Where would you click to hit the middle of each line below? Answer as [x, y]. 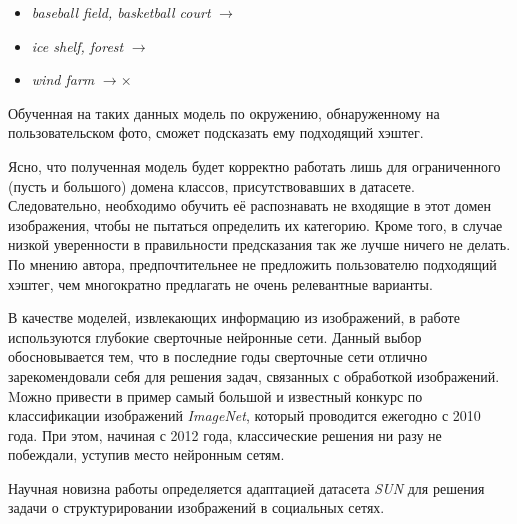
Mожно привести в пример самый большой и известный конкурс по [215, 395]
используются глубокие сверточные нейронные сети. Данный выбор [215, 336]
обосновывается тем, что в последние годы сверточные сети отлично [218, 356]
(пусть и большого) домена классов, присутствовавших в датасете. [211, 185]
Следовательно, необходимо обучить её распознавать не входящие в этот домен [249, 205]
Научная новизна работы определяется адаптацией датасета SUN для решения [246, 487]
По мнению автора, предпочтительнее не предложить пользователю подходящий [252, 263]
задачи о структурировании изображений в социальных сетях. [196, 507]
